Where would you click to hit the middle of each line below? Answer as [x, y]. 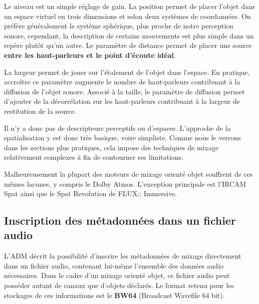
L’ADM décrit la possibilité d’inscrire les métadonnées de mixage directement [123, 256]
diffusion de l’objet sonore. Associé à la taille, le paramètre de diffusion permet [125, 91]
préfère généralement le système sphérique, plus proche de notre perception [119, 26]
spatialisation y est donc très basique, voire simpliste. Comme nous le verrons [123, 138]
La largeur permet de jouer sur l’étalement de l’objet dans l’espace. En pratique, [127, 72]
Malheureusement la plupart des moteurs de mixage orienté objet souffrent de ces [129, 173]
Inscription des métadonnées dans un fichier [120, 220]
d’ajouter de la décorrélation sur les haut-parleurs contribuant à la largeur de [122, 101]
